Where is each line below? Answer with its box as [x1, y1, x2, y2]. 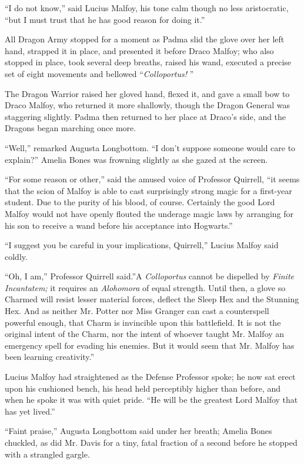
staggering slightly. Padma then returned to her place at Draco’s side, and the [5, 110, 286, 122]
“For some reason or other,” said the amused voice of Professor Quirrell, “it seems [5, 173, 300, 185]
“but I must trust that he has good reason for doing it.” [5, 13, 205, 25]
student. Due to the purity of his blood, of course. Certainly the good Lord [5, 196, 275, 208]
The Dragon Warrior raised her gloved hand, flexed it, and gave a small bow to [5, 87, 290, 99]
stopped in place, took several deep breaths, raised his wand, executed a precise [5, 56, 292, 68]
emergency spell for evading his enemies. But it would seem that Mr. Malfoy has [5, 339, 295, 351]
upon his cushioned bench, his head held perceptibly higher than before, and [5, 382, 281, 394]
